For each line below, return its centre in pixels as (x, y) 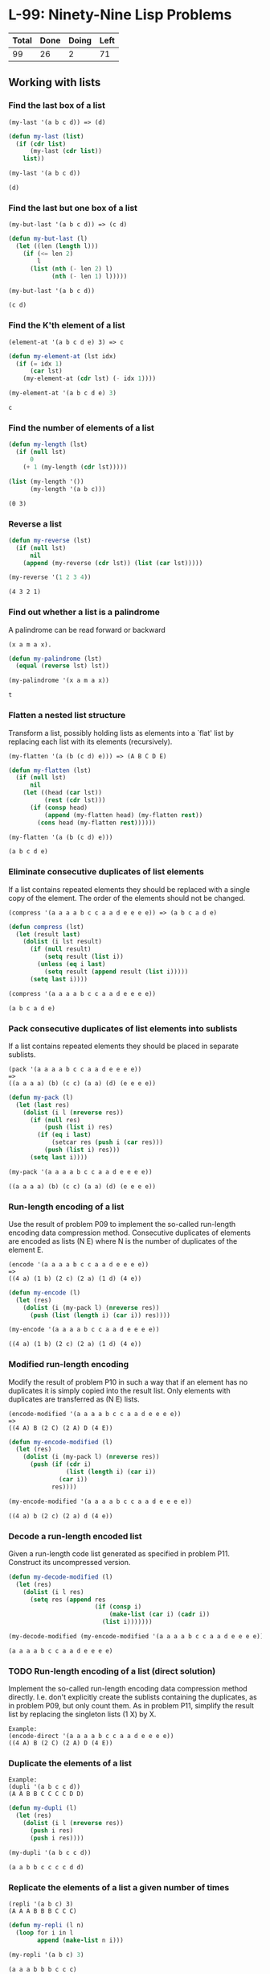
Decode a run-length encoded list (75, 1536)
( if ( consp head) (59, 807)
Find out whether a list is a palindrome (84, 612)
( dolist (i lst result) (63, 942)
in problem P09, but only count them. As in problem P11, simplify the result (131, 1706)
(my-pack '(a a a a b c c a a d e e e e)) (80, 1172)
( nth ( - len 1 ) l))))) (89, 276)
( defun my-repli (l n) (46, 1926)
